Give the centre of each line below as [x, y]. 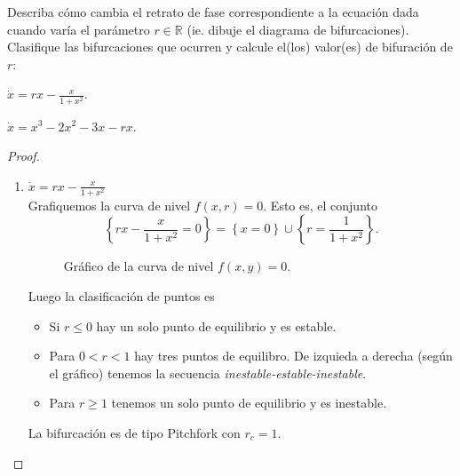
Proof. [24, 156]
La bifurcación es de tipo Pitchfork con [134, 432]
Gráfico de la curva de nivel [139, 266]
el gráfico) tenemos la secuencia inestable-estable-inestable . [208, 373]
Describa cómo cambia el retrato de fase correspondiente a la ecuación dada [213, 12]
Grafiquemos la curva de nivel [109, 205]
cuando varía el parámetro [79, 29]
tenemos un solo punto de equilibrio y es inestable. [249, 403]
